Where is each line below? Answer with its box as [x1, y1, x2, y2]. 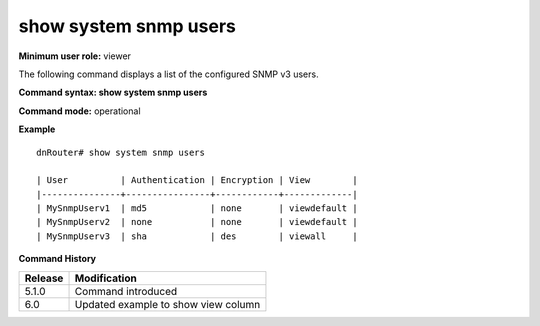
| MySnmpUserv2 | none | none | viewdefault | [36, 216, 359, 228]
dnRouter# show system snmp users [36, 146, 205, 158]
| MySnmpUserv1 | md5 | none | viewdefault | [36, 203, 359, 214]
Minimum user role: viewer [18, 50, 132, 62]
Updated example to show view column [74, 297, 261, 311]
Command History [18, 253, 97, 265]
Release [24, 271, 64, 285]
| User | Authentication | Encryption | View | [36, 175, 359, 186]
